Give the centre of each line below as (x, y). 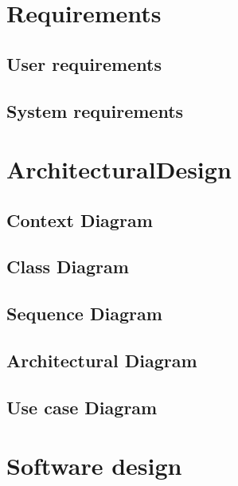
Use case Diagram (82, 407)
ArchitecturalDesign (119, 169)
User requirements (84, 63)
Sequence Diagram (84, 314)
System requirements (95, 110)
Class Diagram (68, 267)
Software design (94, 466)
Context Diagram (80, 219)
